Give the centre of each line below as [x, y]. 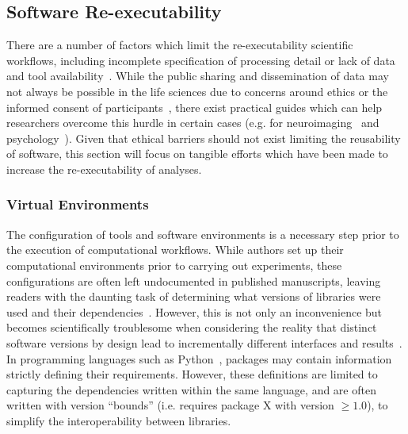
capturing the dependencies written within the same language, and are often [191, 389]
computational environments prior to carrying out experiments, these [174, 265]
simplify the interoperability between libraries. [119, 420]
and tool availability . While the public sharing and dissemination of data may [198, 76]
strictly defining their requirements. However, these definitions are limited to [192, 374]
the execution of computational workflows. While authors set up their [175, 250]
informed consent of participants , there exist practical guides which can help [194, 107]
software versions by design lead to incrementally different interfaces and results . [204, 342]
